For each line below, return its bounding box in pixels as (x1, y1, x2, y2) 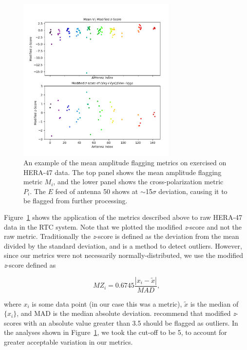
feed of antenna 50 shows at (55, 186, 138, 196)
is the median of (190, 298, 239, 309)
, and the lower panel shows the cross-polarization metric (53, 176, 224, 187)
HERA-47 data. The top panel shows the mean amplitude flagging (23, 167, 222, 177)
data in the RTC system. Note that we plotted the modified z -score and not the (4, 221, 242, 232)
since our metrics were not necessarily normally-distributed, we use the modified (4, 250, 244, 260)
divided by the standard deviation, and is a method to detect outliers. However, (4, 240, 242, 251)
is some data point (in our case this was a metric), (32, 298, 182, 309)
